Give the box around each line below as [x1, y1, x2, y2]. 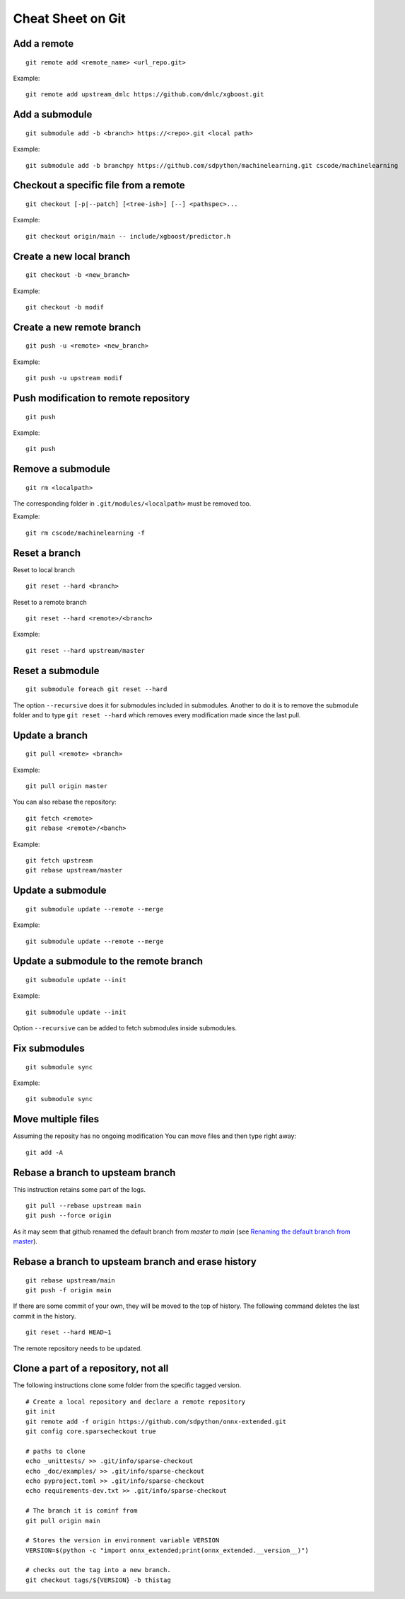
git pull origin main [25, 1516, 100, 1525]
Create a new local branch [13, 250, 131, 262]
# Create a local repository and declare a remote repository [25, 1397, 246, 1406]
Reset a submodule [13, 664, 100, 676]
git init [25, 1408, 56, 1416]
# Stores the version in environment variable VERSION [25, 1537, 220, 1544]
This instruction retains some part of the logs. [13, 1185, 146, 1193]
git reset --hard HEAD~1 [25, 1328, 112, 1336]
